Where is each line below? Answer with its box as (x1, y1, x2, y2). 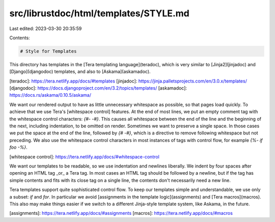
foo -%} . (9, 144, 28, 150)
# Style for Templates (20, 48, 77, 54)
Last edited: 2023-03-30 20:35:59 (9, 25, 82, 32)
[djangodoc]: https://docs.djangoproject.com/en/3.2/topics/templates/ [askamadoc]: (9, 85, 187, 91)
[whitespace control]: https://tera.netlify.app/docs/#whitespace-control (9, 153, 160, 160)
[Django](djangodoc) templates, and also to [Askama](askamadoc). (9, 69, 151, 75)
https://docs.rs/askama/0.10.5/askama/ (9, 92, 92, 98)
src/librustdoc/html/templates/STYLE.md (9, 8, 189, 19)
